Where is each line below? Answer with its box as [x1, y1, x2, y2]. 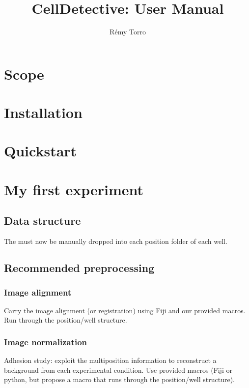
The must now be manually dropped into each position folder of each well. [4, 236, 227, 246]
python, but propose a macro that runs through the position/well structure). [4, 374, 235, 385]
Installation [4, 102, 83, 122]
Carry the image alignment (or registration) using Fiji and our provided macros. [4, 305, 246, 315]
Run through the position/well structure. [4, 315, 127, 325]
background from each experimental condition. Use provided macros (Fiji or [4, 364, 232, 375]
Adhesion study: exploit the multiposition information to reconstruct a [4, 355, 217, 365]
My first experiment [4, 179, 144, 199]
